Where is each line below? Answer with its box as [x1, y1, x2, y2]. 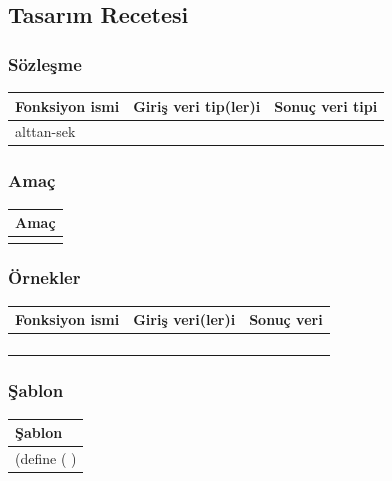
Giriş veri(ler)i [133, 309, 236, 330]
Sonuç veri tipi [274, 95, 378, 116]
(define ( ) [15, 447, 77, 468]
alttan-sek [15, 121, 76, 142]
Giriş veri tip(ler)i [133, 95, 261, 116]
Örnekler [8, 265, 81, 290]
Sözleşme [8, 51, 82, 76]
